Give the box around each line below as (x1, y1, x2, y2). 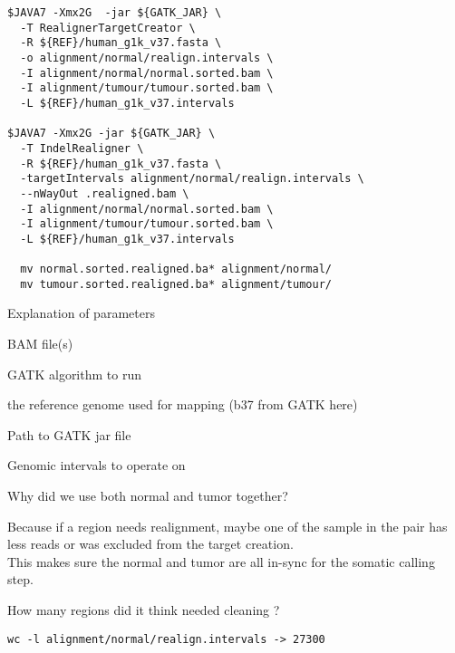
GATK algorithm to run (7, 364, 141, 383)
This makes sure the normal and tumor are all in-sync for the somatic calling (7, 552, 435, 571)
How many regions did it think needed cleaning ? (7, 600, 280, 619)
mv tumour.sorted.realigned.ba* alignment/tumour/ (20, 277, 332, 291)
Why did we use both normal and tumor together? (7, 486, 288, 505)
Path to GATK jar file (7, 425, 131, 444)
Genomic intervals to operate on (7, 456, 186, 475)
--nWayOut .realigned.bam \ (20, 187, 189, 200)
